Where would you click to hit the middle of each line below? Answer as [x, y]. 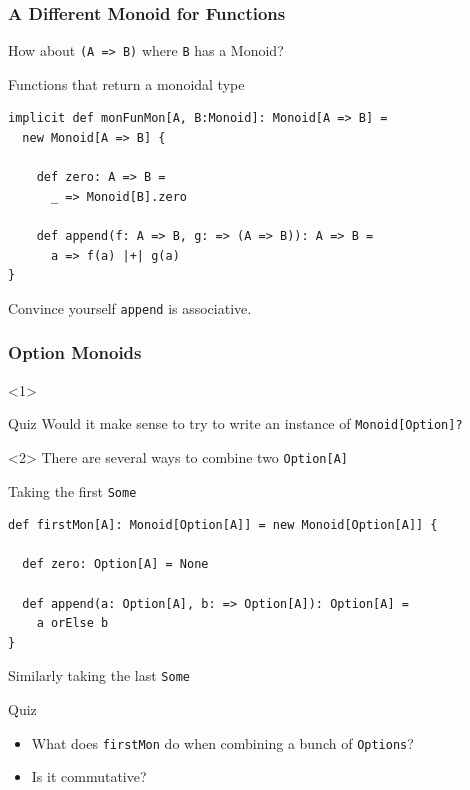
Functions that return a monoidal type [126, 83]
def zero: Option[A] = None [115, 564]
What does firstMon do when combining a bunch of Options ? [222, 742]
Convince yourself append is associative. [130, 307]
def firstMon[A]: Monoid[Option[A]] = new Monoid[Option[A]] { [223, 525]
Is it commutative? [89, 776]
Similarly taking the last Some [99, 675]
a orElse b [72, 623]
